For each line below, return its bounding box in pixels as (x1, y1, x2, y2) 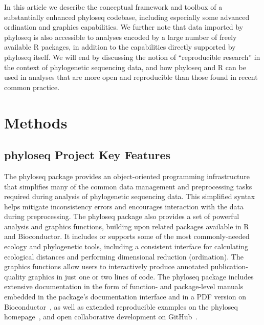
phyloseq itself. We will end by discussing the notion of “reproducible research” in (4, 51, 260, 62)
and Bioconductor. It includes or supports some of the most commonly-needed (4, 231, 250, 242)
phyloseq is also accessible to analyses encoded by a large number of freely (4, 31, 237, 42)
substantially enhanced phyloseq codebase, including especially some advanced (4, 11, 250, 22)
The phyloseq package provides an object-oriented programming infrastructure (4, 170, 250, 181)
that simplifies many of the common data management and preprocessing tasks (4, 181, 252, 191)
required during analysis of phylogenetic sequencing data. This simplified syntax (4, 191, 255, 202)
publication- (210, 261, 248, 272)
